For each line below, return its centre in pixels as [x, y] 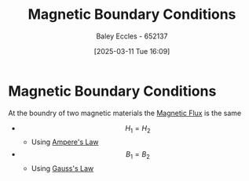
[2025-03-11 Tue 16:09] [132, 51]
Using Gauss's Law [62, 168]
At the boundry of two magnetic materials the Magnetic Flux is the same [125, 113]
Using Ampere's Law [65, 142]
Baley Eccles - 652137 [132, 36]
